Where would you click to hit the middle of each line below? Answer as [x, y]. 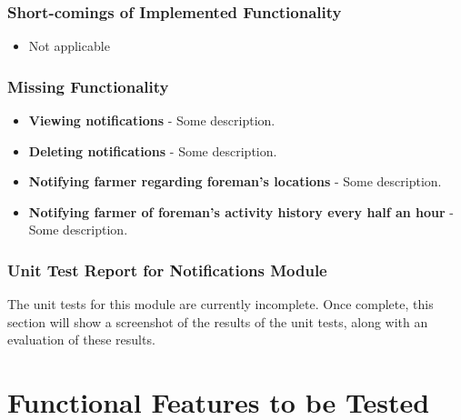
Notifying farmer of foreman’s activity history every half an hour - [241, 211]
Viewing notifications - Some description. [152, 120]
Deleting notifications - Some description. [153, 150]
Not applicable [69, 46]
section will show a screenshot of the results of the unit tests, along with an [218, 321]
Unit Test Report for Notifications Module [167, 270]
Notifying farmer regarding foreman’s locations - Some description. [235, 181]
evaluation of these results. [81, 340]
